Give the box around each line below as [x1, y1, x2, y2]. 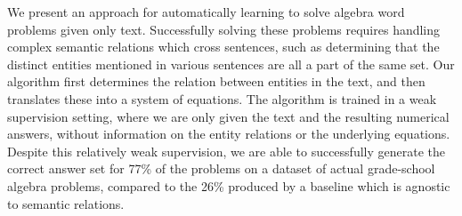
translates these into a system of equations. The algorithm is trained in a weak [7, 89, 437, 108]
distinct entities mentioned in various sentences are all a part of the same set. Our [7, 54, 455, 73]
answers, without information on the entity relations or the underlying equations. [7, 124, 450, 143]
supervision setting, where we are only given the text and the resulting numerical [7, 107, 450, 125]
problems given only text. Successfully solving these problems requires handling [7, 20, 441, 38]
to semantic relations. [7, 194, 125, 212]
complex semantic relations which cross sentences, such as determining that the [7, 37, 440, 56]
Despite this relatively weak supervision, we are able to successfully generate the [7, 141, 445, 160]
